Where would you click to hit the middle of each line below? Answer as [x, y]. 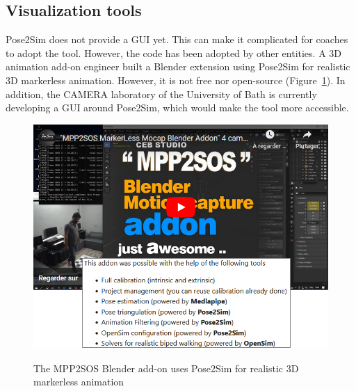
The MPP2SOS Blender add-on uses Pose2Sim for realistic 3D [166, 368]
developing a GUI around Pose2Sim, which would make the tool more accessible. [177, 107]
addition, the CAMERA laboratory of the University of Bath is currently [161, 94]
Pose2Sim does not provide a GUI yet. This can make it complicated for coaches [177, 39]
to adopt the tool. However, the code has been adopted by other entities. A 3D [174, 53]
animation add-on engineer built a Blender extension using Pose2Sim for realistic [178, 66]
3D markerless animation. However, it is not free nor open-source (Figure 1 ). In [176, 80]
